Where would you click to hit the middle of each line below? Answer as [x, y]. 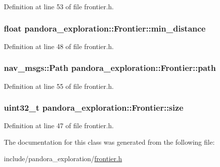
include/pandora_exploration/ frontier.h [63, 158]
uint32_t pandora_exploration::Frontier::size [94, 108]
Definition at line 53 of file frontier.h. [59, 6]
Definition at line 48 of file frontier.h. [59, 46]
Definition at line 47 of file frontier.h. [59, 125]
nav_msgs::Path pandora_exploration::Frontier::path [110, 68]
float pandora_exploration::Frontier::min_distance [105, 28]
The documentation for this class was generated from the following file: [109, 142]
